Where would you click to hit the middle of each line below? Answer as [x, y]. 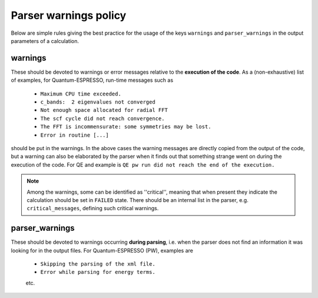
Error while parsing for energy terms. [98, 272]
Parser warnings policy [69, 15]
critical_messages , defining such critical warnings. [93, 208]
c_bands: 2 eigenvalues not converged [98, 102]
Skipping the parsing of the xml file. [98, 264]
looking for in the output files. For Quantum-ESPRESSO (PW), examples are [102, 250]
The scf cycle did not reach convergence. [102, 118]
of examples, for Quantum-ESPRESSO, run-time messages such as [92, 80]
